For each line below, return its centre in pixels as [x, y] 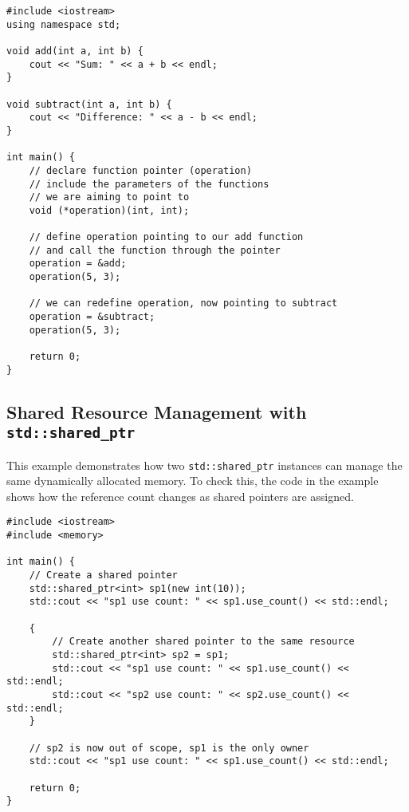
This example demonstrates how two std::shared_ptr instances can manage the [204, 465]
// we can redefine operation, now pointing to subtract [183, 304]
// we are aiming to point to [109, 197]
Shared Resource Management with [157, 411]
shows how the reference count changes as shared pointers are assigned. [180, 496]
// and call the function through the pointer [155, 250]
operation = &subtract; [92, 317]
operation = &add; [78, 264]
